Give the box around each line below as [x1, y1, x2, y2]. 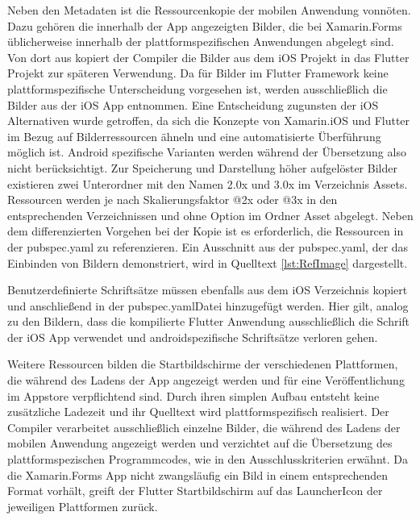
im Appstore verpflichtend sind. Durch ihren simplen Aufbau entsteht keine [7, 387, 380, 404]
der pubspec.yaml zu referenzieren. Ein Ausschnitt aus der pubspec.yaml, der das [7, 238, 409, 255]
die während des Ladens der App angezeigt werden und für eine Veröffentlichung [7, 372, 405, 389]
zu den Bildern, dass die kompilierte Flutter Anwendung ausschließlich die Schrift [7, 313, 410, 330]
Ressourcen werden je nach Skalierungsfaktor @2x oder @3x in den [7, 191, 338, 208]
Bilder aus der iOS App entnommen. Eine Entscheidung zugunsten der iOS [7, 96, 379, 113]
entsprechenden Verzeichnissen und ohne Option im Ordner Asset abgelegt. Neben [7, 206, 414, 223]
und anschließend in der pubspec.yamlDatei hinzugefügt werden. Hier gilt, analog [7, 297, 409, 314]
